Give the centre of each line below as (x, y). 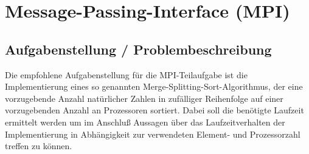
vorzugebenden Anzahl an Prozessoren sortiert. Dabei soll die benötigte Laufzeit (154, 110)
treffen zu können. (39, 146)
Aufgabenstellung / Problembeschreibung (138, 49)
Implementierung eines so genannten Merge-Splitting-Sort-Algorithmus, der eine (154, 86)
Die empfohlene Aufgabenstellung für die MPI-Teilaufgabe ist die (126, 74)
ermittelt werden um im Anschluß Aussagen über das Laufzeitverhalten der (145, 122)
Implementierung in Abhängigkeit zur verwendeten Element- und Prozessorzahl (153, 134)
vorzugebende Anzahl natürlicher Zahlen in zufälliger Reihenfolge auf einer (144, 98)
